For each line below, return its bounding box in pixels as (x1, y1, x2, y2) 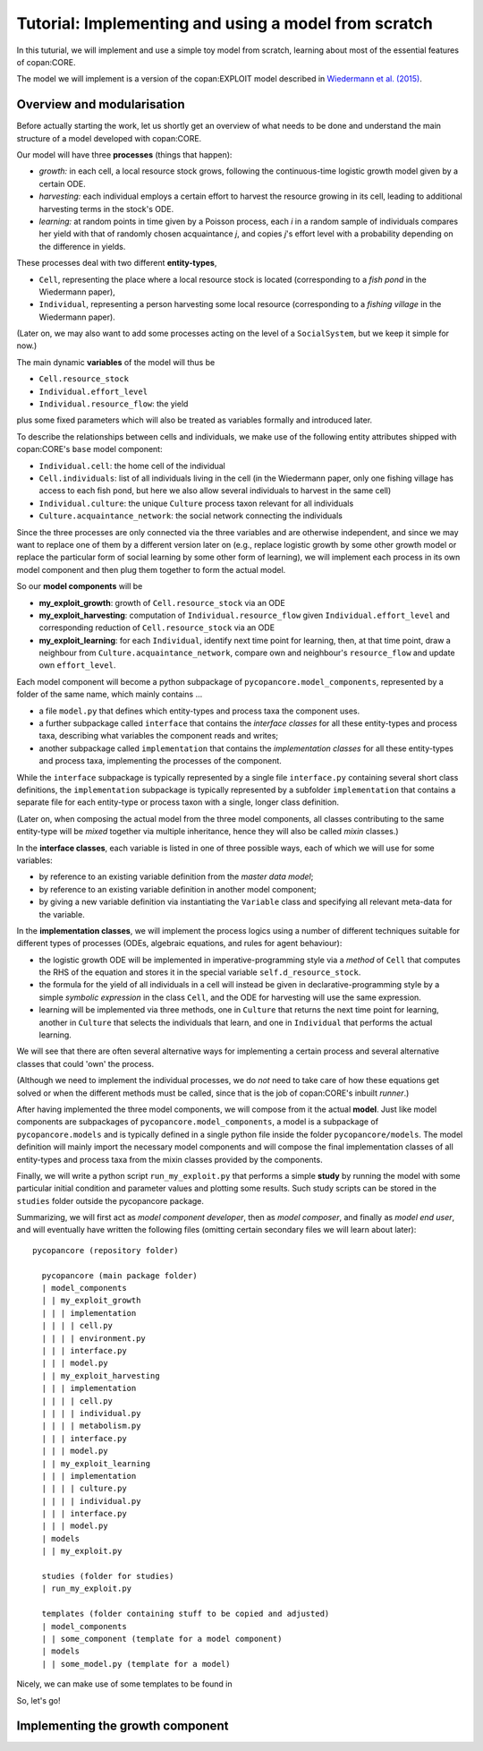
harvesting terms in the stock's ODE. (38, 203, 174, 214)
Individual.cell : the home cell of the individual (38, 460, 225, 471)
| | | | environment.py (41, 1333, 147, 1343)
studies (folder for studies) (41, 1571, 174, 1582)
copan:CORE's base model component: (16, 444, 163, 455)
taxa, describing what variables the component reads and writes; (38, 730, 279, 741)
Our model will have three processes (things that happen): (16, 149, 233, 160)
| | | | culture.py (41, 1483, 127, 1494)
